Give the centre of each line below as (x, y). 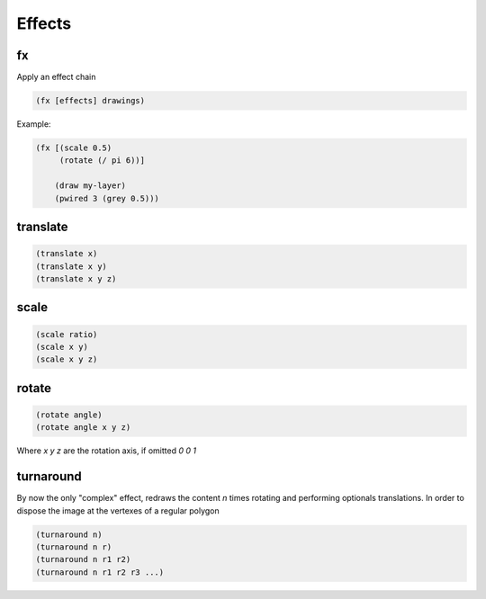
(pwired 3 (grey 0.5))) (107, 198)
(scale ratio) (67, 334)
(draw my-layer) (90, 186)
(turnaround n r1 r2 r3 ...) (100, 572)
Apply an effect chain (56, 77)
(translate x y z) (76, 278)
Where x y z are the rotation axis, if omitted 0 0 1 (107, 451)
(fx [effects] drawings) (90, 101)
